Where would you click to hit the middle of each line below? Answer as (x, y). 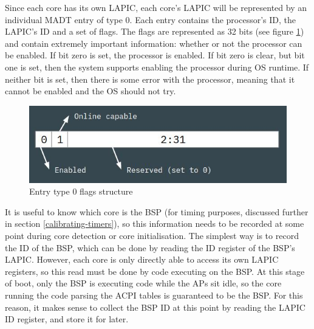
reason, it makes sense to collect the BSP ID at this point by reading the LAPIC (155, 307)
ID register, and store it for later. (67, 319)
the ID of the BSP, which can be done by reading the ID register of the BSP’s (150, 247)
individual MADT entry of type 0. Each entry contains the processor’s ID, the (151, 19)
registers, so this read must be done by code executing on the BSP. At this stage (155, 271)
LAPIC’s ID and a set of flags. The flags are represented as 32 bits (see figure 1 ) (155, 31)
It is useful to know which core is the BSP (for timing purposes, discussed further (157, 211)
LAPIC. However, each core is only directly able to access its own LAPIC (142, 259)
